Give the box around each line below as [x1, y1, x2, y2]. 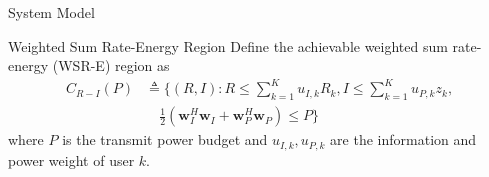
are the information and [330, 129, 477, 150]
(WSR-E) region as [52, 55, 170, 76]
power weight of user [8, 149, 135, 170]
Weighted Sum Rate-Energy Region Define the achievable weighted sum [8, 35, 448, 56]
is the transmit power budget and [62, 129, 268, 150]
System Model [8, 2, 95, 22]
